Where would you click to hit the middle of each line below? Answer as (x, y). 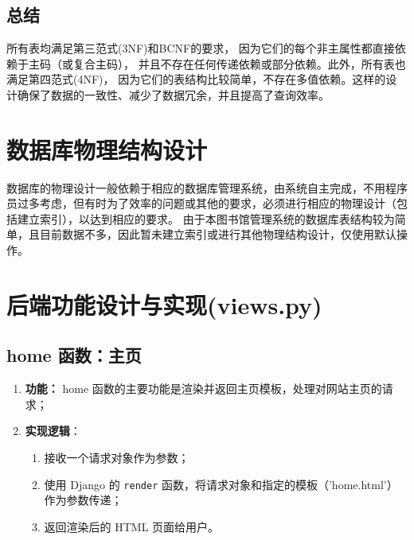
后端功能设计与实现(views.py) (164, 304)
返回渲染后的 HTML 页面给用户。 (132, 526)
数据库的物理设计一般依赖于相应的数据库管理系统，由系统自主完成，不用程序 (207, 187)
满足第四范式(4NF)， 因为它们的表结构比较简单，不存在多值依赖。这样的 (196, 79)
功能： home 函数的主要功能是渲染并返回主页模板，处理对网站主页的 (203, 388)
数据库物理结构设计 (107, 149)
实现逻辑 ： (53, 431)
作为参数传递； (83, 500)
